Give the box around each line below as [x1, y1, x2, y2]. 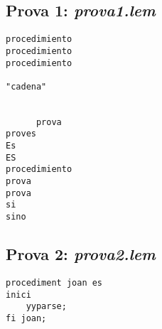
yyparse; [26, 301, 67, 312]
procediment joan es [6, 277, 103, 288]
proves [6, 129, 36, 139]
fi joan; [6, 313, 47, 323]
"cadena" [6, 81, 47, 92]
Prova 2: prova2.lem [6, 243, 156, 265]
